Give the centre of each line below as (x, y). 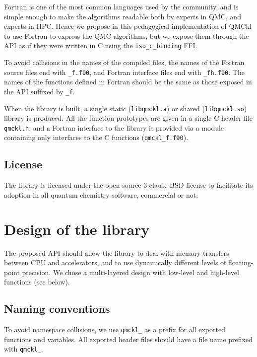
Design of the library (77, 229)
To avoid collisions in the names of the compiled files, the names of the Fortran (124, 62)
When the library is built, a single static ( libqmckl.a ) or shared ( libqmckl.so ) (126, 108)
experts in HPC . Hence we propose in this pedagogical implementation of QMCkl (128, 26)
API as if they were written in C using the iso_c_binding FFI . (101, 45)
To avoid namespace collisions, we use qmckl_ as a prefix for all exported (115, 329)
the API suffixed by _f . (39, 91)
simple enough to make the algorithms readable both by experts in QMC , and (123, 16)
